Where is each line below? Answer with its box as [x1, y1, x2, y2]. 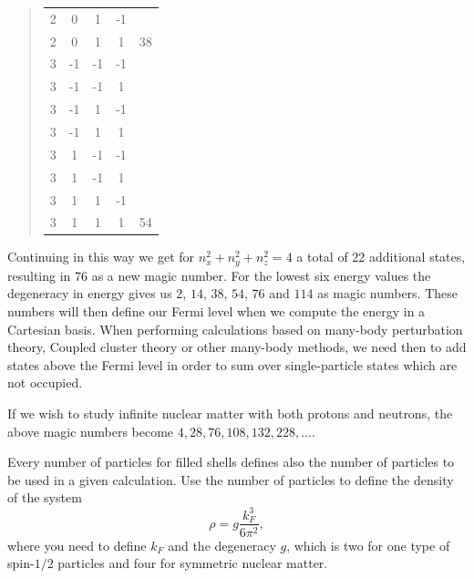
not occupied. [7, 373, 83, 392]
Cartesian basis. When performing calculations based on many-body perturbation [7, 319, 463, 338]
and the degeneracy [168, 535, 276, 554]
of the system [7, 488, 82, 507]
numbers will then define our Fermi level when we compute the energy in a [7, 302, 426, 321]
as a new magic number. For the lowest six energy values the [91, 265, 431, 284]
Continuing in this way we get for [7, 247, 195, 266]
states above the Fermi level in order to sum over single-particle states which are [7, 355, 458, 374]
